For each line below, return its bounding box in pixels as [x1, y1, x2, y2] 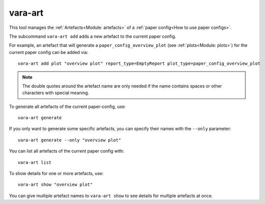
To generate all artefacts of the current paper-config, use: [9, 103, 126, 109]
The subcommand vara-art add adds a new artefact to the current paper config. [9, 33, 176, 39]
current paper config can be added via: [9, 49, 88, 55]
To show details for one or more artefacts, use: [9, 171, 104, 177]
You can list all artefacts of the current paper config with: [9, 148, 124, 154]
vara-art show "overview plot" [18, 182, 93, 187]
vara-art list [18, 159, 51, 165]
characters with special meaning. [22, 90, 89, 96]
